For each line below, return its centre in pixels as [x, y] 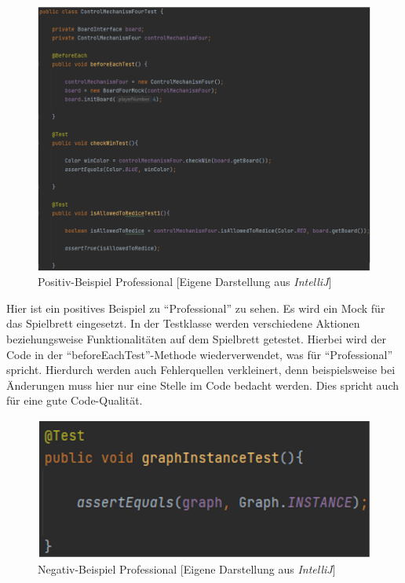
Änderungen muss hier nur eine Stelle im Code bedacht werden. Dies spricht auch [203, 385]
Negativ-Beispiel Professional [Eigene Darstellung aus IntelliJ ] [187, 568]
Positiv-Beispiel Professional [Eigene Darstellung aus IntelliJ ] [185, 282]
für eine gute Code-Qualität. [75, 400]
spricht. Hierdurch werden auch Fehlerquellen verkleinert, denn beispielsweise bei [201, 370]
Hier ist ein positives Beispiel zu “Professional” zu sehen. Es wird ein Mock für [196, 308]
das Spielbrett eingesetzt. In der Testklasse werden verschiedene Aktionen [183, 323]
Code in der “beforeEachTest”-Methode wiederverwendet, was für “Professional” [200, 354]
